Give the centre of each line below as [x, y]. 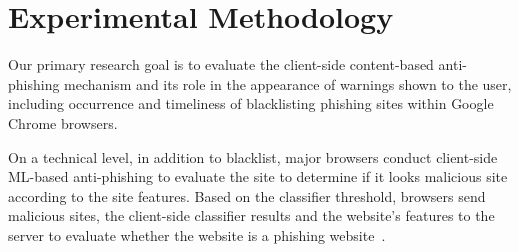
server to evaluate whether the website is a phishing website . [197, 234]
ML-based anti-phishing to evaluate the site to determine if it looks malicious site [258, 176]
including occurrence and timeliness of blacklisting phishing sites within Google [251, 103]
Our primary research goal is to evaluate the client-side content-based [221, 64]
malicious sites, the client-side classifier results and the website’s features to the [251, 215]
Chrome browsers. [63, 122]
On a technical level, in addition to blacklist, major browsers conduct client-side [253, 156]
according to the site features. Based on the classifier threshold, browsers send [247, 195]
